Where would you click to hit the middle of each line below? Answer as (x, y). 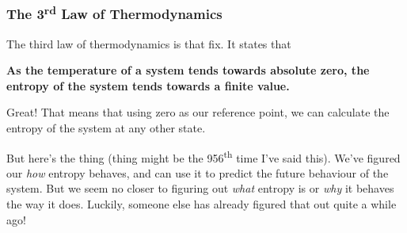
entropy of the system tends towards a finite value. (148, 85)
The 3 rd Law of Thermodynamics (114, 13)
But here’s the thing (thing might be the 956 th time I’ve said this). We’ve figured (203, 156)
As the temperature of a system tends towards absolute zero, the (188, 70)
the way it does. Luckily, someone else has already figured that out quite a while (202, 204)
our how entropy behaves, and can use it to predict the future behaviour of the (198, 172)
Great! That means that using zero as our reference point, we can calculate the (198, 112)
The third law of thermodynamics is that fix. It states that (149, 43)
